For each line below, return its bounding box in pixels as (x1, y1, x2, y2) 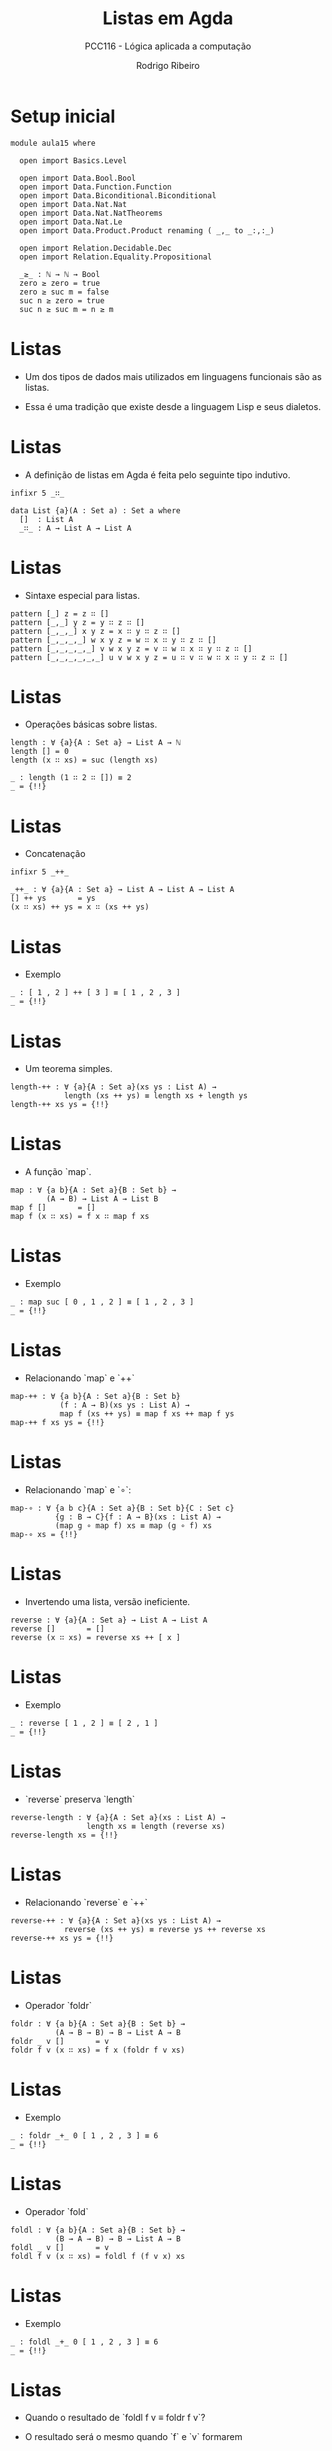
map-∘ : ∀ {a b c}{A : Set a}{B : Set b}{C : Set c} (10, 1503, 235, 1513)
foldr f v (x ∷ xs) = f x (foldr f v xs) (10, 2045, 186, 2055)
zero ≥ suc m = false (19, 287, 110, 297)
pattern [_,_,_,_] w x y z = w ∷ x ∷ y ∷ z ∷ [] (10, 635, 217, 645)
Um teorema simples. (24, 1063, 113, 1075)
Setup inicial (10, 105, 116, 127)
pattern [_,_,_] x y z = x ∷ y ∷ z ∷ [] (10, 626, 182, 636)
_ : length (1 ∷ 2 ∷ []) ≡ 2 (10, 773, 132, 783)
